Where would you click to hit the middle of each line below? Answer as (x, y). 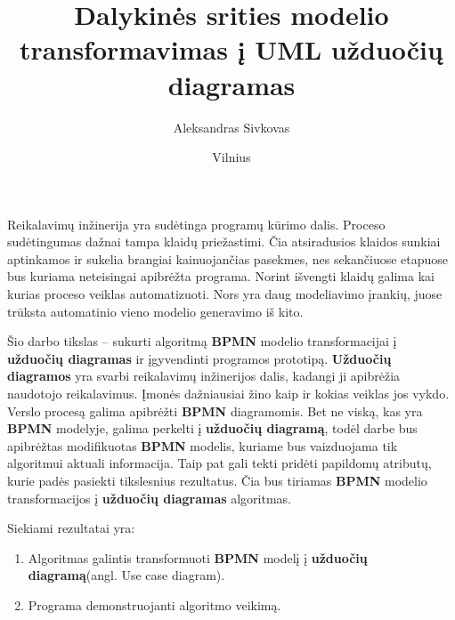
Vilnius (232, 157)
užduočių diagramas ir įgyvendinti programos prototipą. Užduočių (199, 358)
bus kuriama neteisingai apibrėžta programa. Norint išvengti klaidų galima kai (221, 276)
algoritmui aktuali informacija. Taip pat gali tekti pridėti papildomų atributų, (219, 463)
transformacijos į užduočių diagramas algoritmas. (150, 498)
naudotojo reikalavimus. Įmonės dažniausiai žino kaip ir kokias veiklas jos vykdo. (228, 394)
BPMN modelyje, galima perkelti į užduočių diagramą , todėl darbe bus (212, 428)
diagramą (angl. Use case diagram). (126, 575)
